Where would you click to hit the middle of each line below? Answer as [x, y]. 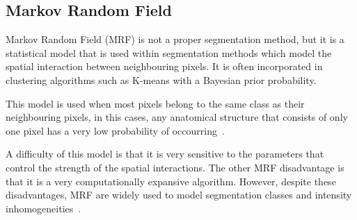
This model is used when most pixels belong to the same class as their [155, 103]
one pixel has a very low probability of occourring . [115, 130]
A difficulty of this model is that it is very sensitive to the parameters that [165, 154]
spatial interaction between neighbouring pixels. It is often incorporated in [164, 66]
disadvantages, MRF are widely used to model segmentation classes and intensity [179, 195]
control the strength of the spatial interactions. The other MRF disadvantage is [175, 167]
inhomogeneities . [43, 208]
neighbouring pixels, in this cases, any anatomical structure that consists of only [177, 117]
